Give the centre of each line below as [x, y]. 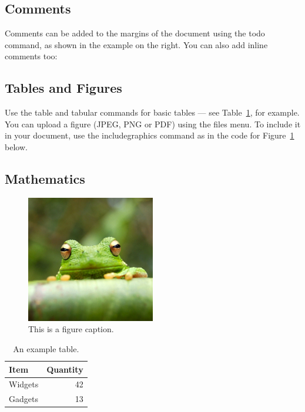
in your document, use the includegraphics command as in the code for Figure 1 [150, 135]
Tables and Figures [63, 88]
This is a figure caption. [71, 329]
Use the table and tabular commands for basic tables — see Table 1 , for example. [152, 112]
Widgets [24, 384]
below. [16, 146]
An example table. [46, 348]
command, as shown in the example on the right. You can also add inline [136, 44]
